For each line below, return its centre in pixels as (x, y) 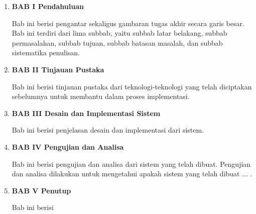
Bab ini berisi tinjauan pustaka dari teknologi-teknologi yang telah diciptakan (132, 86)
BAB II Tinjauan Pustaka (58, 69)
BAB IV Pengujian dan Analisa (68, 146)
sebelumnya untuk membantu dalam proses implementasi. (101, 96)
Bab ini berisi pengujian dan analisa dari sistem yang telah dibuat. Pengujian (131, 164)
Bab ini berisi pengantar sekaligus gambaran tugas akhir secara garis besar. (128, 23)
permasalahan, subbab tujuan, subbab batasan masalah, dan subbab (117, 42)
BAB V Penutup (41, 190)
